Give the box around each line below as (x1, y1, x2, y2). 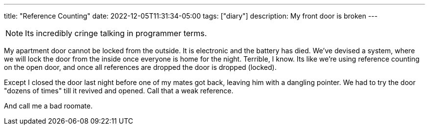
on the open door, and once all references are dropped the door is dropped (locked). (4, 63, 277, 71)
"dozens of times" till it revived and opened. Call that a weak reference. (4, 86, 234, 95)
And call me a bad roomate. (4, 102, 93, 110)
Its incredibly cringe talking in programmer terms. (25, 28, 207, 38)
